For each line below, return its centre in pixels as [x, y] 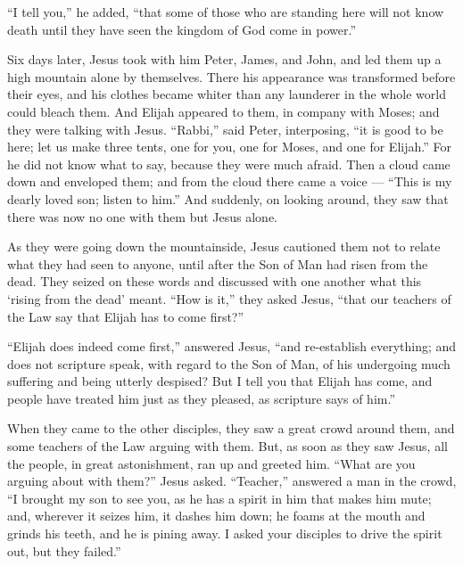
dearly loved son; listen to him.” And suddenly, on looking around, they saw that [228, 198]
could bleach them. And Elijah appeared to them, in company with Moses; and [223, 111]
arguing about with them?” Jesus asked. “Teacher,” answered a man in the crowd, [232, 481]
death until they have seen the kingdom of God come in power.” [182, 29]
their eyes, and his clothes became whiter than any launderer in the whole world [227, 94]
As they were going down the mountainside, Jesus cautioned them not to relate [224, 246]
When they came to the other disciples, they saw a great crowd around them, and [231, 428]
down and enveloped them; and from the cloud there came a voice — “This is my [230, 181]
